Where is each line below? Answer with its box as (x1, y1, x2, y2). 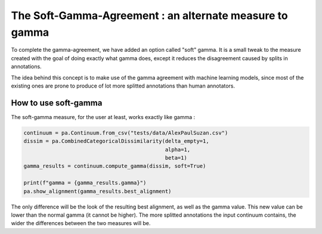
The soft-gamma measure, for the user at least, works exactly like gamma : (11, 113, 196, 120)
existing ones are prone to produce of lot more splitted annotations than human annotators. (11, 82, 236, 89)
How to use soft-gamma (11, 98, 103, 108)
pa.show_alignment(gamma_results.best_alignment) (23, 188, 172, 195)
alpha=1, (165, 146, 191, 153)
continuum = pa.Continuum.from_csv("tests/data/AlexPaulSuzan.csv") (23, 129, 228, 136)
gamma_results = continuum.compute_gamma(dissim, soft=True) (23, 163, 206, 170)
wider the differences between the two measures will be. (11, 220, 151, 227)
